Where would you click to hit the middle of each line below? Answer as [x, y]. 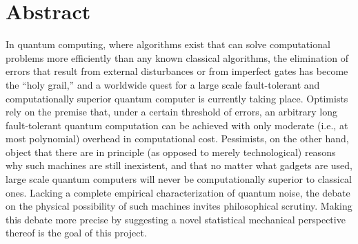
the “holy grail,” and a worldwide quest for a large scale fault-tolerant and [163, 84]
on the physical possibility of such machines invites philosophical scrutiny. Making [179, 206]
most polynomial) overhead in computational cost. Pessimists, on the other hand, [177, 138]
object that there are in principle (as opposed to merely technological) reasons [171, 152]
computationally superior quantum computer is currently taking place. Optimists [177, 98]
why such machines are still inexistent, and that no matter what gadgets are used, [179, 165]
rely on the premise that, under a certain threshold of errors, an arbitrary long [171, 112]
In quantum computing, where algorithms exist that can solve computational [168, 44]
